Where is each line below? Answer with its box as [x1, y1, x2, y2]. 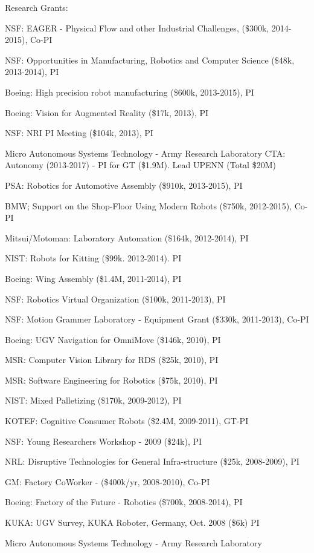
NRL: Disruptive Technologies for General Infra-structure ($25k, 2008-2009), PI [5, 455, 300, 468]
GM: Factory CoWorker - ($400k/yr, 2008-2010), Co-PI [5, 475, 210, 488]
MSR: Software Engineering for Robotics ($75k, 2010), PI [5, 373, 218, 386]
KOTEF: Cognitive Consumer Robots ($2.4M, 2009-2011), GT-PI [5, 414, 249, 427]
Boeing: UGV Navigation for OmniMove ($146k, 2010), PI [5, 333, 221, 345]
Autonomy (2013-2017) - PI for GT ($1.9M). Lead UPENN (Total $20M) [5, 159, 276, 171]
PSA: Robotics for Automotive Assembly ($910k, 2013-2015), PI [5, 178, 243, 191]
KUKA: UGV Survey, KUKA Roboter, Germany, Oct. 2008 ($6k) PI [5, 516, 260, 529]
